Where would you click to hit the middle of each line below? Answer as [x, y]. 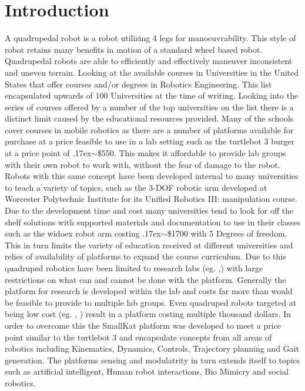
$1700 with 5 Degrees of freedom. [227, 233]
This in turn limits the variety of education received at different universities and [149, 245]
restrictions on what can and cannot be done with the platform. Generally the [145, 279]
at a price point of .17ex [48, 153]
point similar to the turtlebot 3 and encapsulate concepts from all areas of [138, 337]
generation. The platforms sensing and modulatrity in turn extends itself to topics [152, 360]
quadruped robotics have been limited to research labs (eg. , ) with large [134, 268]
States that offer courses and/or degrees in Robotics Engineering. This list [138, 84]
